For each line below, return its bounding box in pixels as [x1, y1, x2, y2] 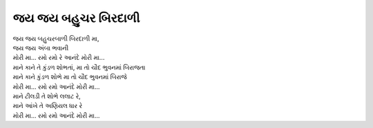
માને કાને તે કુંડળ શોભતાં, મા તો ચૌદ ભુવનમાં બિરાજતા [12, 63, 146, 72]
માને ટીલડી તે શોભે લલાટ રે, [12, 92, 81, 100]
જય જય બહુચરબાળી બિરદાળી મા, [12, 34, 99, 43]
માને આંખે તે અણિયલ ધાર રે [12, 102, 83, 110]
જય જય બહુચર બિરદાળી [12, 10, 140, 25]
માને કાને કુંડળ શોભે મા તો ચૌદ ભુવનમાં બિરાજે [12, 73, 127, 81]
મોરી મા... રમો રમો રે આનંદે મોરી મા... [12, 54, 105, 62]
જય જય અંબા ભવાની [12, 43, 69, 52]
